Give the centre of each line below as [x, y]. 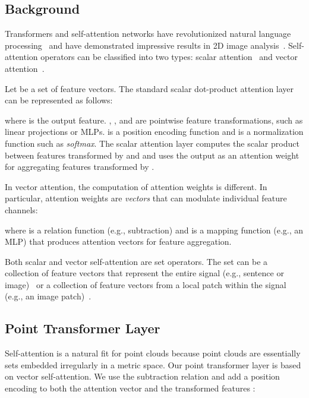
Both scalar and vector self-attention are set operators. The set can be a [136, 261]
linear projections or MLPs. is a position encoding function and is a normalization [154, 132]
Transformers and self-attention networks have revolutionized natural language [148, 34]
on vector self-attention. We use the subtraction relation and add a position [142, 376]
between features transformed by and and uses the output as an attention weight [152, 155]
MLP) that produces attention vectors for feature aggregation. [118, 241]
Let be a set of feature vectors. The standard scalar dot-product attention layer [149, 88]
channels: [21, 209]
